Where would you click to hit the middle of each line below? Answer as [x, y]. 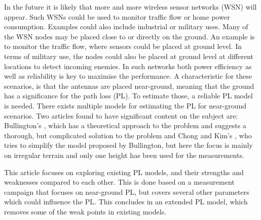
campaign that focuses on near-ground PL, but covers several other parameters [127, 191]
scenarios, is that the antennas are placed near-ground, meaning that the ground [129, 86]
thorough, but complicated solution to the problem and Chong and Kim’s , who [128, 135]
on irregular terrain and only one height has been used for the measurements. [124, 155]
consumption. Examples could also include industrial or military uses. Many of [126, 26]
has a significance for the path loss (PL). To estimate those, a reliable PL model [128, 96]
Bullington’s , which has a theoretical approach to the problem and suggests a [125, 125]
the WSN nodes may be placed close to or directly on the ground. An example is [129, 36]
